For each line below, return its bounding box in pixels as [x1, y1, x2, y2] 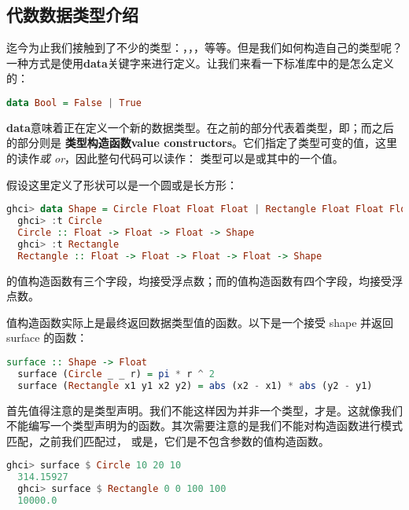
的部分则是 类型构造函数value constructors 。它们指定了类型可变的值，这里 [6, 134, 398, 151]
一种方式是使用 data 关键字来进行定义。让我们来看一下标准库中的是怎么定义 [6, 54, 394, 71]
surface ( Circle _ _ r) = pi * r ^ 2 [17, 368, 215, 380]
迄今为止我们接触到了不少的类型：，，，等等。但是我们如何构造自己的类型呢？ [6, 39, 403, 56]
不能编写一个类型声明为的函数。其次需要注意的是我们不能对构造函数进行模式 [6, 417, 403, 434]
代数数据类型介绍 [6, 2, 138, 27]
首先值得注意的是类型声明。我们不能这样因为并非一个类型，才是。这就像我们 [6, 402, 403, 418]
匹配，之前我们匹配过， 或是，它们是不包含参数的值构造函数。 [6, 432, 330, 449]
